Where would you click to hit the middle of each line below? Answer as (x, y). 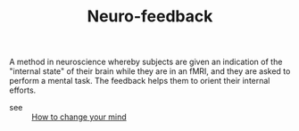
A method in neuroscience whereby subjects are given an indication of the (146, 62)
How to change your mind (79, 117)
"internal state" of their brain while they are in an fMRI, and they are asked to (150, 71)
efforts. (23, 90)
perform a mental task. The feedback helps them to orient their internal (140, 81)
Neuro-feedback (150, 16)
